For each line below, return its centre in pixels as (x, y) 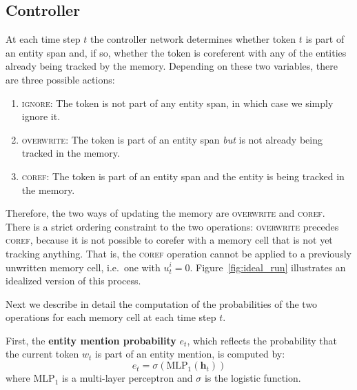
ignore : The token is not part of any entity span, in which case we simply (177, 103)
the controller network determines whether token (193, 39)
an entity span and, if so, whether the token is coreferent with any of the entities (176, 52)
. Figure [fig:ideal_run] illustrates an (268, 267)
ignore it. (41, 116)
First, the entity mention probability (91, 340)
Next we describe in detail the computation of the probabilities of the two (162, 303)
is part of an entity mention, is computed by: (190, 354)
